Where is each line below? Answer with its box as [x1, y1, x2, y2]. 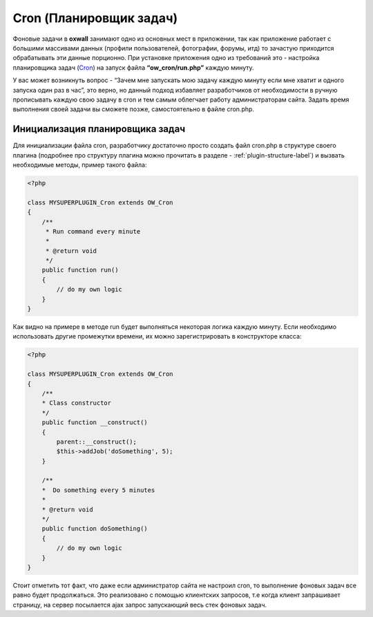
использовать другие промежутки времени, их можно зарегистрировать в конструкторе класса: [12, 332, 302, 341]
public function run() [41, 266, 119, 274]
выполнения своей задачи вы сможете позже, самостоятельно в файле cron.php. [12, 105, 255, 113]
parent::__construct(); [56, 437, 137, 446]
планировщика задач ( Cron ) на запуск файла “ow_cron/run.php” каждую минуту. [12, 63, 254, 72]
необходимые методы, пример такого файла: [12, 160, 148, 169]
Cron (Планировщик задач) [12, 10, 178, 26]
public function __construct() [41, 419, 148, 426]
